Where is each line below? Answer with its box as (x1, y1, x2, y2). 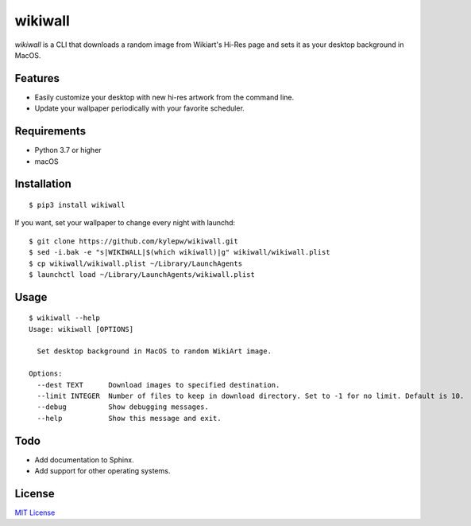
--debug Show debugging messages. (37, 403, 210, 411)
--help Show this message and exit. (37, 414, 222, 423)
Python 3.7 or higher (34, 146, 102, 155)
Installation (14, 177, 71, 191)
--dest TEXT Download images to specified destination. (37, 380, 280, 389)
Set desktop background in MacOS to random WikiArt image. (37, 347, 272, 356)
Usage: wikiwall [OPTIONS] (29, 325, 134, 333)
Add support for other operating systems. (34, 466, 171, 476)
